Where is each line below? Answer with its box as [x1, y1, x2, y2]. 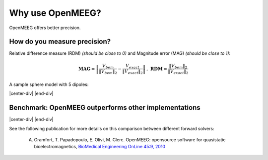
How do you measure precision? [9, 38, 111, 46]
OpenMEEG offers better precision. [9, 25, 81, 31]
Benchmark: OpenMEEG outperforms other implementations [9, 104, 201, 112]
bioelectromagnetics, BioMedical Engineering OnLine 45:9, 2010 [34, 144, 166, 150]
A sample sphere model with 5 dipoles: [9, 81, 89, 87]
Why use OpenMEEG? [9, 7, 102, 18]
